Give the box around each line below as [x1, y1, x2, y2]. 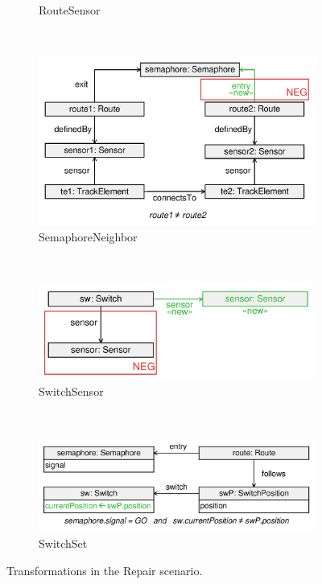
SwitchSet [39, 535, 88, 552]
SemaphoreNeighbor [39, 228, 138, 245]
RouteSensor [39, 2, 101, 18]
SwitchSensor [39, 383, 104, 400]
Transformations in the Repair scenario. [6, 561, 203, 578]
